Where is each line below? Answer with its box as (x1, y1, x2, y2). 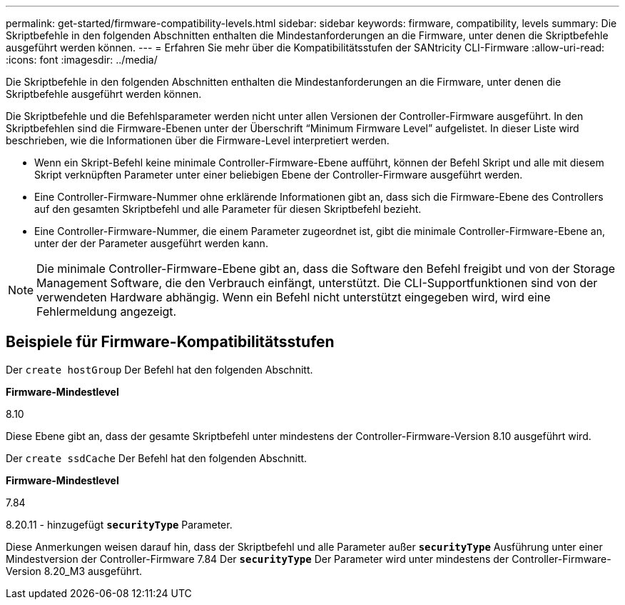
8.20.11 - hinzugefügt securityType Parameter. (6, 518, 233, 531)
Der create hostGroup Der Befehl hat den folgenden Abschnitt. (6, 363, 313, 376)
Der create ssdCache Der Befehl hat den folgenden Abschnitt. (6, 451, 308, 464)
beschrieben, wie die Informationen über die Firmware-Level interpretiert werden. (6, 134, 390, 146)
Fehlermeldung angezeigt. (36, 304, 177, 319)
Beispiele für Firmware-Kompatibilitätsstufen (6, 333, 335, 351)
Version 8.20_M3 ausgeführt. (6, 564, 143, 577)
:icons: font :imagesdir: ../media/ (6, 54, 158, 66)
